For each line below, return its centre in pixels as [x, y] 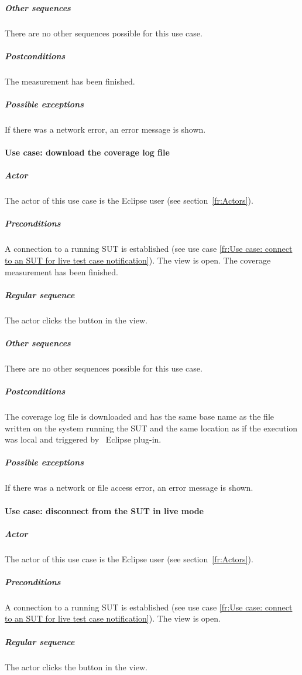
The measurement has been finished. [70, 81]
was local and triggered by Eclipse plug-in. [83, 439]
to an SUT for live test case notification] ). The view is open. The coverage [138, 260]
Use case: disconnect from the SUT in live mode [104, 510]
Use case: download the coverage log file [87, 152]
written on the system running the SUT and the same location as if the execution [151, 428]
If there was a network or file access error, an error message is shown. [129, 487]
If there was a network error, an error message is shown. [105, 129]
